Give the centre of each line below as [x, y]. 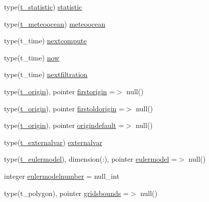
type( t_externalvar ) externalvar [53, 142]
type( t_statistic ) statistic [43, 7]
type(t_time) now [32, 57]
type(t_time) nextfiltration [46, 74]
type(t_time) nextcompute [45, 41]
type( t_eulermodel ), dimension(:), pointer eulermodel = [91, 159]
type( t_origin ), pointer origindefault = [64, 125]
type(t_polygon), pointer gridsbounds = [67, 193]
